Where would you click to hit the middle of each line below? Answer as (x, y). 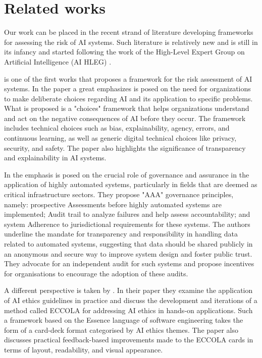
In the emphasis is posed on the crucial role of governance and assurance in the (127, 174)
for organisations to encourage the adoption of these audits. (96, 273)
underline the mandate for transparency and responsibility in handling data (121, 234)
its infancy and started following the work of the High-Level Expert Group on (124, 52)
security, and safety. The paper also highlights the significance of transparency (125, 147)
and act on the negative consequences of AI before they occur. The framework (125, 118)
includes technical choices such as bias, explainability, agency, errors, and (117, 128)
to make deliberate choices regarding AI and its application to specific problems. (128, 98)
